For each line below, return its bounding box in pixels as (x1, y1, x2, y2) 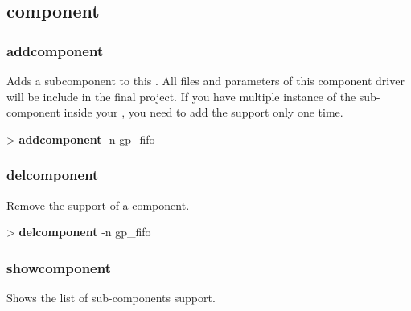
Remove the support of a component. (6, 196, 190, 213)
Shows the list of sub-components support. (6, 289, 216, 305)
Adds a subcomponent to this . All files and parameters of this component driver (6, 72, 405, 88)
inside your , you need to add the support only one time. (64, 104, 343, 121)
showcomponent (6, 257, 111, 277)
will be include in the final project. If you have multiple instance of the (6, 88, 356, 104)
